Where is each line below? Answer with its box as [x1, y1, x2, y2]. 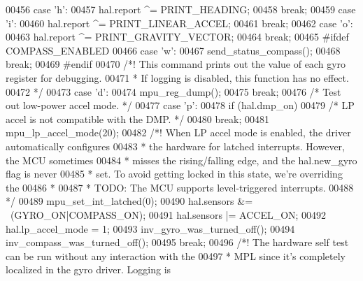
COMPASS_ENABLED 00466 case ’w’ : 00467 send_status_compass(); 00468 [6, 43, 341, 57]
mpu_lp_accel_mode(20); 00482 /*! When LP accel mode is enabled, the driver [6, 125, 351, 140]
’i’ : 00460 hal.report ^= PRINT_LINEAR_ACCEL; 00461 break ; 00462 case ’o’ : [6, 15, 353, 30]
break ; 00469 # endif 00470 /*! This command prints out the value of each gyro [6, 57, 346, 71]
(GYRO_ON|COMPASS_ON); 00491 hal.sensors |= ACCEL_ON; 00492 [10, 207, 327, 222]
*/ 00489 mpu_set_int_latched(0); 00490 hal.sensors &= [6, 194, 253, 208]
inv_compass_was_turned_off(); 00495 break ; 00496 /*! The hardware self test [6, 235, 349, 250]
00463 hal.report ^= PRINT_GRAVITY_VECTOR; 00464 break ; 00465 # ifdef [6, 29, 349, 44]
